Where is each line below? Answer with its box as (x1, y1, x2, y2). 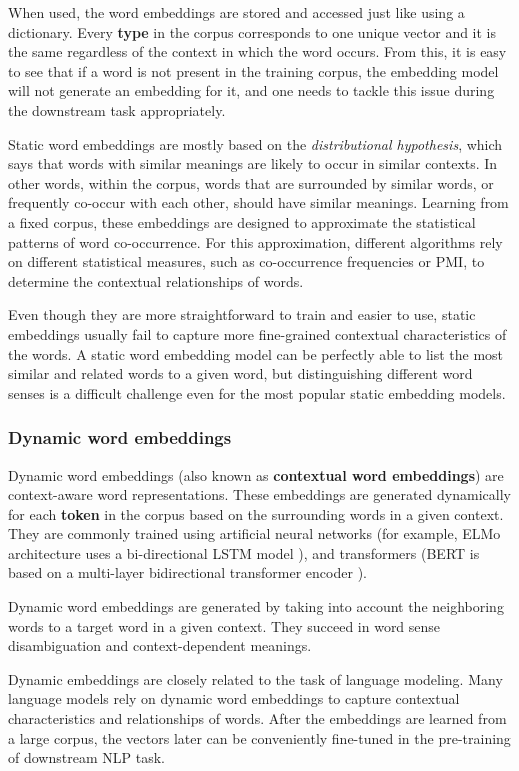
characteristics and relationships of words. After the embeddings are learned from (8, 708, 507, 729)
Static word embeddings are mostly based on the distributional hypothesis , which (8, 133, 503, 154)
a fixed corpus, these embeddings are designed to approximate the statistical (8, 211, 476, 232)
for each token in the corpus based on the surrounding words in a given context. (8, 503, 504, 524)
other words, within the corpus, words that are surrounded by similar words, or (8, 172, 494, 193)
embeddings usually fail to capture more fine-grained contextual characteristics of (8, 323, 507, 344)
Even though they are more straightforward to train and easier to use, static (8, 304, 476, 325)
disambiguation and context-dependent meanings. (8, 635, 312, 656)
